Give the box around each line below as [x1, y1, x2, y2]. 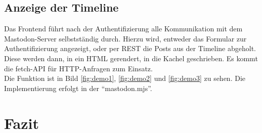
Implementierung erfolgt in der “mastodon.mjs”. [4, 82, 152, 93]
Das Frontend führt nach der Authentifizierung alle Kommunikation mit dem [4, 23, 243, 34]
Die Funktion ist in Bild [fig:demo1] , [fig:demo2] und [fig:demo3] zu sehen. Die [4, 73, 246, 83]
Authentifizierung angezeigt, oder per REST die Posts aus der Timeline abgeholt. [4, 43, 256, 54]
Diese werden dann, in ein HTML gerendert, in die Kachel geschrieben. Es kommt [4, 53, 258, 63]
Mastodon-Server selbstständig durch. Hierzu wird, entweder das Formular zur [4, 33, 247, 43]
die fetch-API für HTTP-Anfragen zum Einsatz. [4, 63, 153, 73]
